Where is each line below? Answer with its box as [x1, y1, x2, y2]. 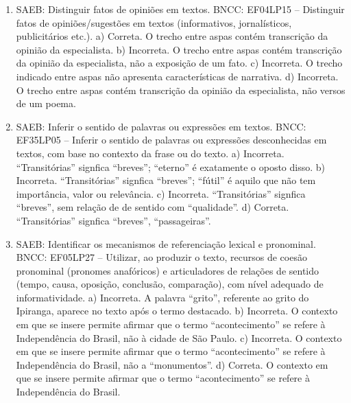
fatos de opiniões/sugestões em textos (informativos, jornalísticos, [16, 15, 292, 30]
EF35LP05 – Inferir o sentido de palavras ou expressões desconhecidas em [16, 133, 327, 147]
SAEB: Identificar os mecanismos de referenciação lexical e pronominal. [16, 236, 316, 251]
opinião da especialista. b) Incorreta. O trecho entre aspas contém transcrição [16, 42, 342, 56]
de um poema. [16, 96, 76, 111]
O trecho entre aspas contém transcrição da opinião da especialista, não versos [16, 82, 346, 97]
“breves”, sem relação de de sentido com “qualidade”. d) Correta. [16, 200, 289, 214]
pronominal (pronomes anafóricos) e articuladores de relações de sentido [16, 263, 319, 277]
